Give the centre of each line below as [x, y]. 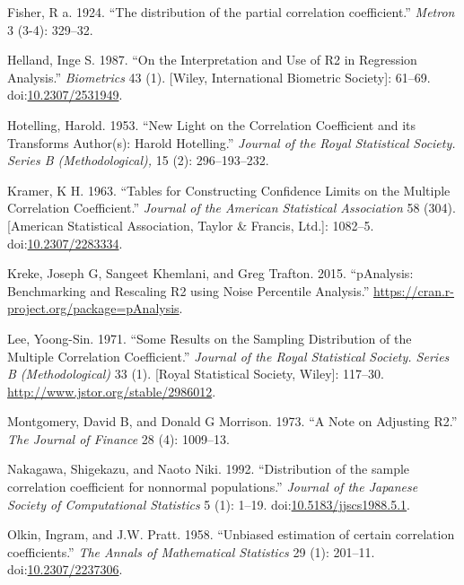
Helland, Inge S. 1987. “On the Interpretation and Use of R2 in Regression [212, 60]
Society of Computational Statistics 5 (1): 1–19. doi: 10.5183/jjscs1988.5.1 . [209, 504]
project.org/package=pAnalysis [93, 308]
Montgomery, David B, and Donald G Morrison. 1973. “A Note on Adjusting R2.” [232, 421]
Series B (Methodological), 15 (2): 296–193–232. [138, 160]
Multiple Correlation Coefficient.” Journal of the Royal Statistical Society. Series [228, 356]
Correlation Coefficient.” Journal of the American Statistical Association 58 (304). [232, 208]
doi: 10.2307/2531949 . [65, 95]
